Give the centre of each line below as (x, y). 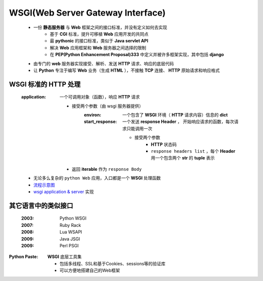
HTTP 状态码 (164, 144)
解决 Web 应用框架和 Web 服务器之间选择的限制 (98, 48)
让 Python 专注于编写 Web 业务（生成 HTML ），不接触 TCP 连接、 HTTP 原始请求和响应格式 (127, 70)
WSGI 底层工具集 (65, 257)
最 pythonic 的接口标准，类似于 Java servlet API (99, 41)
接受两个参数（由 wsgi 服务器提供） (108, 106)
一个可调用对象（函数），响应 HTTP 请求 (100, 97)
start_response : (100, 121)
